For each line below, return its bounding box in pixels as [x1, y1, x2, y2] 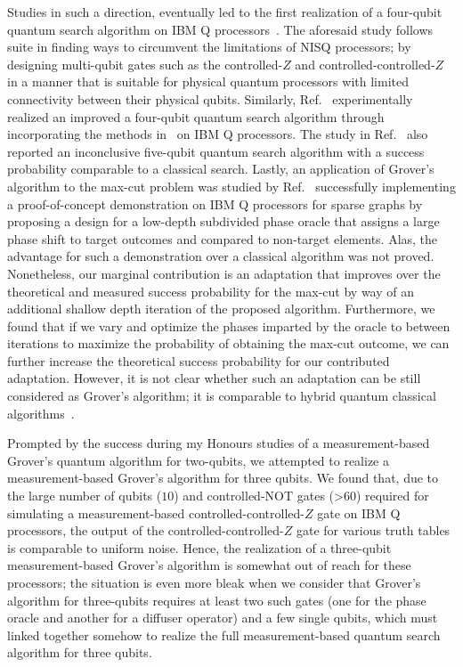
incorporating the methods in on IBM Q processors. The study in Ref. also [7, 125, 428, 143]
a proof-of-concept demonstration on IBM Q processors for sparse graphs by [7, 194, 423, 213]
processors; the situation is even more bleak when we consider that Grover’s [7, 573, 421, 591]
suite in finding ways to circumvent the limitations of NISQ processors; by [7, 37, 411, 56]
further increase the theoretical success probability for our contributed [7, 351, 390, 370]
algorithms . [7, 403, 75, 422]
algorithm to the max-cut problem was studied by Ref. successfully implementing [7, 176, 456, 195]
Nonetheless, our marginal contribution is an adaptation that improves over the [7, 264, 441, 282]
